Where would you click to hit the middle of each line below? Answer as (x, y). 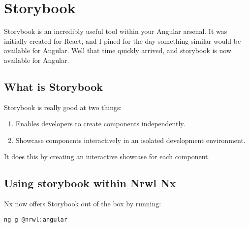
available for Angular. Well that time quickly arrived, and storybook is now (118, 50)
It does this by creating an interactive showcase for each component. (107, 156)
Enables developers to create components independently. (100, 124)
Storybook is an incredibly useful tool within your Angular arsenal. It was (116, 31)
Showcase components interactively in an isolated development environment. (130, 140)
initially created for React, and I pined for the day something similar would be (123, 41)
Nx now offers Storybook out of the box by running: (83, 204)
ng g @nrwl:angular (36, 219)
